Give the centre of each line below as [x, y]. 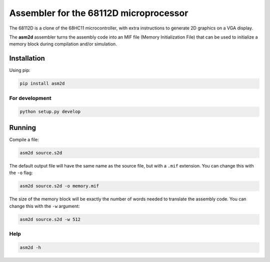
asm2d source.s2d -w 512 [50, 219]
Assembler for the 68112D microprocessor [99, 13]
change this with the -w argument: [44, 206]
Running [23, 127]
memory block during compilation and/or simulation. [63, 44]
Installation [27, 58]
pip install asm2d [42, 83]
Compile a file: [24, 139]
